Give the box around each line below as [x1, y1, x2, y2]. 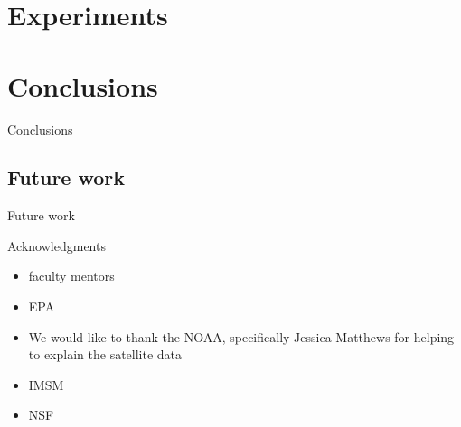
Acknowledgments [7, 236, 106, 255]
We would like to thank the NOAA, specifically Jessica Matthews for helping [28, 327, 455, 346]
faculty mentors [28, 266, 115, 285]
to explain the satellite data [28, 345, 183, 364]
